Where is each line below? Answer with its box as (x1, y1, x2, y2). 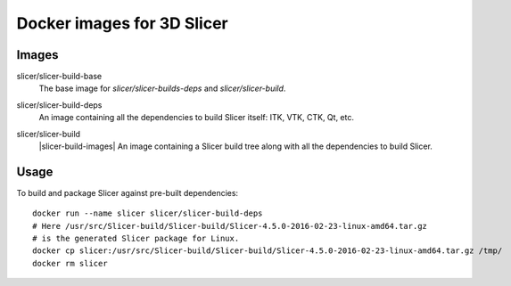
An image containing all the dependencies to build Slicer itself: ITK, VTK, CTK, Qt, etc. (38, 112, 355, 123)
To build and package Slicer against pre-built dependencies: (16, 187, 239, 198)
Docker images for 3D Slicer (16, 13, 229, 33)
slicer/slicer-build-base (16, 71, 103, 82)
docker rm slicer (32, 258, 108, 268)
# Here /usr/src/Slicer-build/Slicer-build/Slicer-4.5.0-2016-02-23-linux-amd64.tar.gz (32, 221, 428, 231)
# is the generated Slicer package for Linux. (32, 233, 240, 244)
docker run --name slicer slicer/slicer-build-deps (32, 208, 263, 218)
